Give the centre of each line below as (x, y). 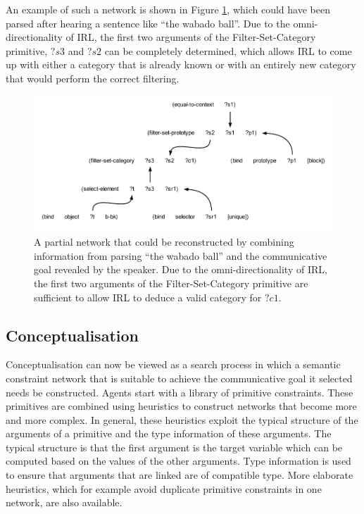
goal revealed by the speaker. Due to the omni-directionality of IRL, (181, 269)
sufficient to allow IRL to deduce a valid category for (148, 297)
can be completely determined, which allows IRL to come (228, 50)
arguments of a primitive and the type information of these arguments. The (169, 433)
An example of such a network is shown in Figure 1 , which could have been (168, 9)
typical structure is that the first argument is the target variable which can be (174, 447)
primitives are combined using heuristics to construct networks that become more (181, 406)
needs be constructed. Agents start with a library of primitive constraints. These (180, 392)
